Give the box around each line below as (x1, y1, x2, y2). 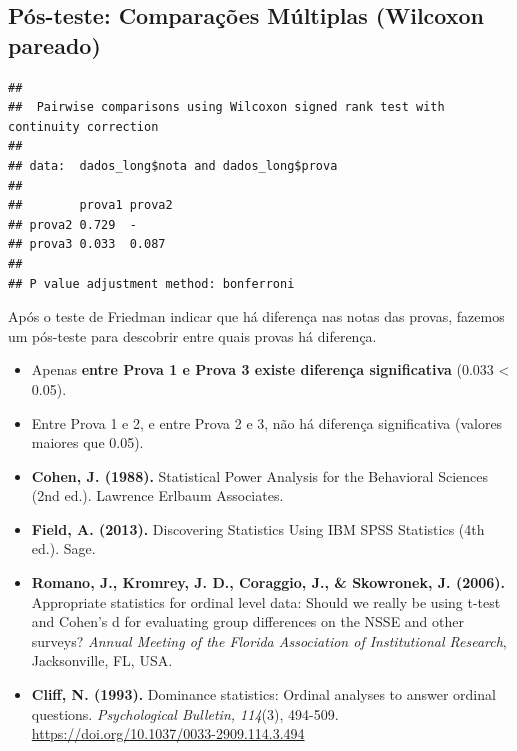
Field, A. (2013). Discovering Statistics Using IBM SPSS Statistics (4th (31, 518, 485, 539)
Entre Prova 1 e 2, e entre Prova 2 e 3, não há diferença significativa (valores (31, 412, 503, 433)
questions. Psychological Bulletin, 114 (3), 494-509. (31, 703, 339, 724)
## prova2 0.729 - (8, 217, 137, 232)
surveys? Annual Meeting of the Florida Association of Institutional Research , (31, 630, 507, 651)
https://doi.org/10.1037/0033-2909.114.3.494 (31, 723, 305, 744)
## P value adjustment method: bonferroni (8, 276, 295, 291)
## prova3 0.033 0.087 (8, 237, 166, 252)
